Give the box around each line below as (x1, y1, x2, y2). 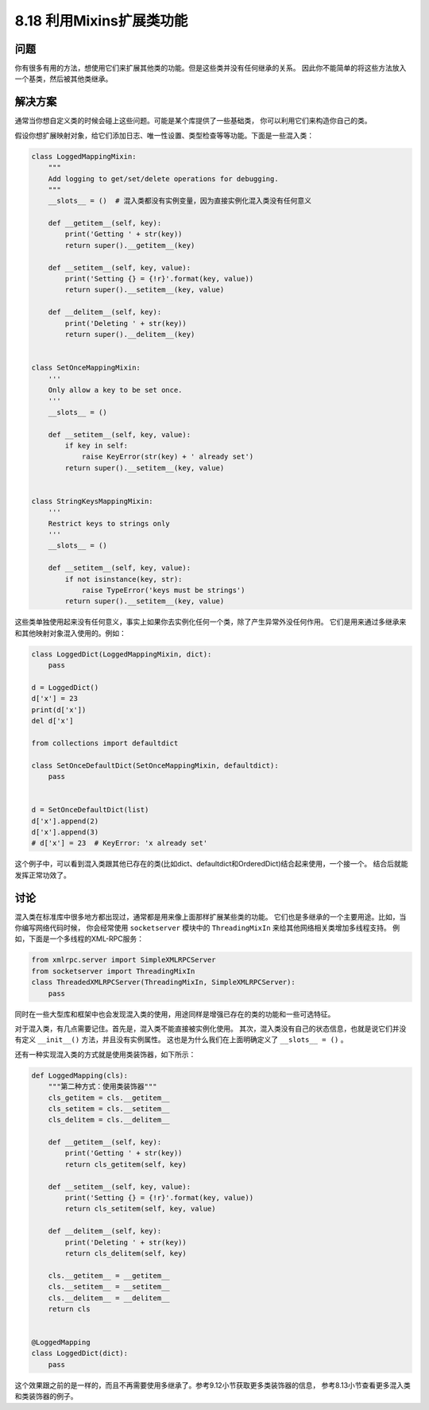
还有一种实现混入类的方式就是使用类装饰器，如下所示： (14, 1049, 196, 1059)
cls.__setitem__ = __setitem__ (48, 1282, 170, 1292)
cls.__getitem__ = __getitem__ (48, 1271, 170, 1280)
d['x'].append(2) (31, 816, 99, 826)
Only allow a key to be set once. (48, 385, 183, 394)
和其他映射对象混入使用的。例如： (14, 628, 126, 637)
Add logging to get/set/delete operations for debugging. (48, 174, 279, 183)
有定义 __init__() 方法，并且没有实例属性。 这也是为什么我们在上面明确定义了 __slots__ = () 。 (14, 1035, 348, 1044)
